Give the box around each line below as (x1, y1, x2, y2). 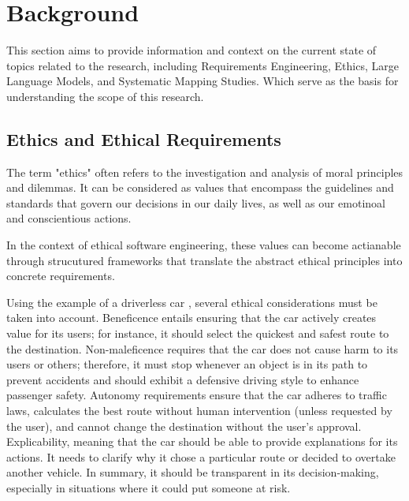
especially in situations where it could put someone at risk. (6, 479, 291, 495)
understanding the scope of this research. (6, 88, 204, 104)
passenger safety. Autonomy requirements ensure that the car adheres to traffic (6, 387, 387, 403)
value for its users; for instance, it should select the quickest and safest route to (6, 325, 389, 342)
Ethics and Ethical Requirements (6, 126, 281, 151)
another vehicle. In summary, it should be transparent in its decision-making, (6, 464, 379, 480)
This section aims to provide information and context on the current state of (6, 42, 377, 58)
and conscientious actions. (6, 210, 132, 226)
